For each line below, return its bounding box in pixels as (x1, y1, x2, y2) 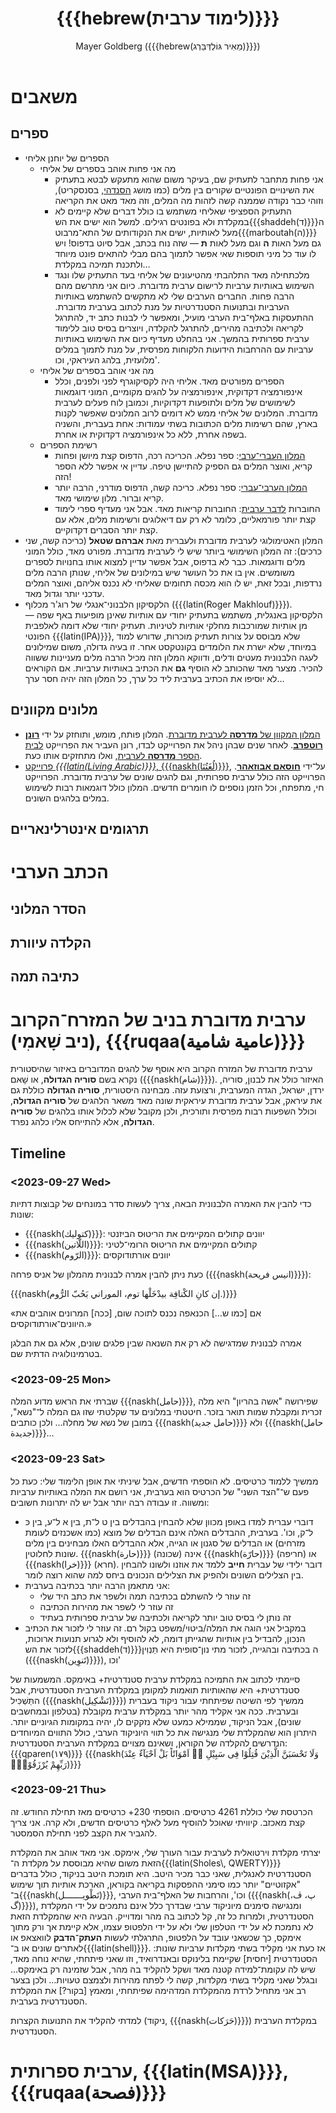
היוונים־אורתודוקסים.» (10, 1317, 93, 1329)
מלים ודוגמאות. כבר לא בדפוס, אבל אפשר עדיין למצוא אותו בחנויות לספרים (24, 555, 306, 567)
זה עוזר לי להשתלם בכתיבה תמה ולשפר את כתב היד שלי (39, 1590, 251, 1602)
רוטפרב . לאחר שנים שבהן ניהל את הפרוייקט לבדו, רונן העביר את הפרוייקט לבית (24, 738, 323, 751)
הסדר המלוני (10, 900, 87, 917)
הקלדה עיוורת (10, 934, 92, 951)
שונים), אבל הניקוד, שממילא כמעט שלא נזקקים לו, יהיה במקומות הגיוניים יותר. (10, 1715, 302, 1727)
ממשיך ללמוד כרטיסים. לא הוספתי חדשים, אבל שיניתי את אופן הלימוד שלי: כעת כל (10, 1475, 319, 1487)
